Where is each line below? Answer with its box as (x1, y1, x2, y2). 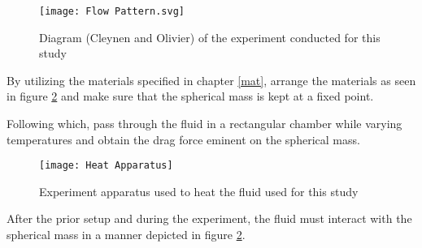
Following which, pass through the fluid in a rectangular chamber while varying (7, 115, 402, 132)
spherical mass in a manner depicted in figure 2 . (7, 226, 246, 243)
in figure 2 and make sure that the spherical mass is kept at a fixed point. (7, 88, 374, 105)
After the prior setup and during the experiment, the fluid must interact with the (7, 210, 412, 227)
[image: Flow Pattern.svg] (39, 6, 185, 17)
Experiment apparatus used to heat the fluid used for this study (39, 182, 359, 199)
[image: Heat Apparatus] (39, 160, 173, 172)
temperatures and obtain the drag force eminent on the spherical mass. (7, 130, 360, 148)
